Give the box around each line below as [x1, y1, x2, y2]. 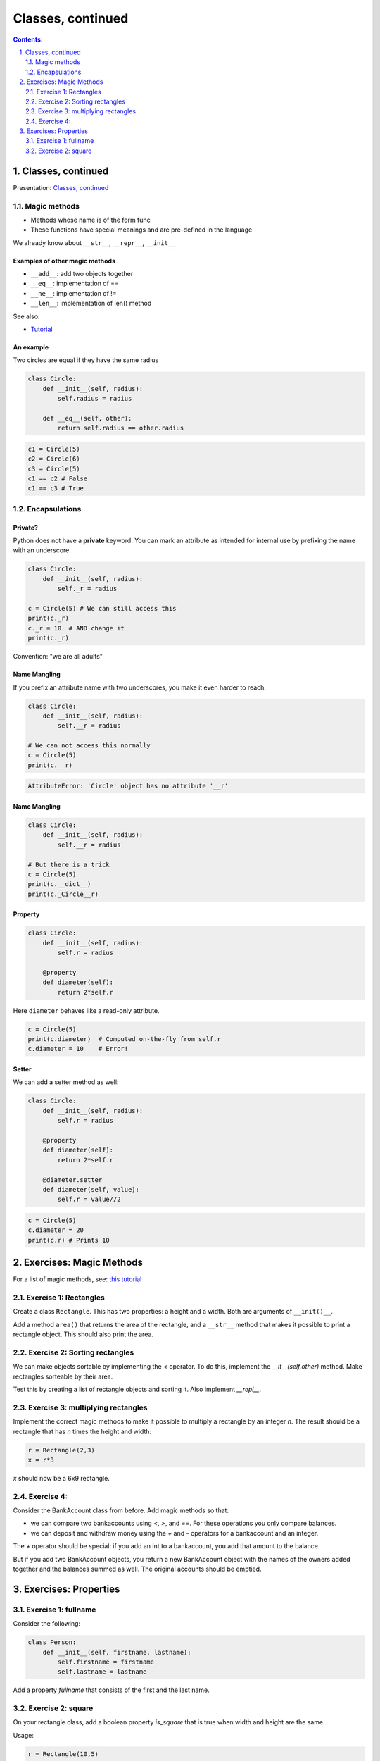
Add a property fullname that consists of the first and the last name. [13, 1686, 210, 1694]
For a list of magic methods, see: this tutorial [13, 1275, 142, 1283]
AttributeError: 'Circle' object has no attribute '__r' [27, 782, 229, 790]
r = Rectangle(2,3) [27, 1446, 95, 1454]
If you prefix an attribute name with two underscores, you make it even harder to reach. [13, 683, 267, 692]
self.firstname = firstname [57, 1657, 155, 1666]
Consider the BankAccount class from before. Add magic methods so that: [13, 1506, 229, 1514]
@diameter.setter [42, 1176, 103, 1183]
